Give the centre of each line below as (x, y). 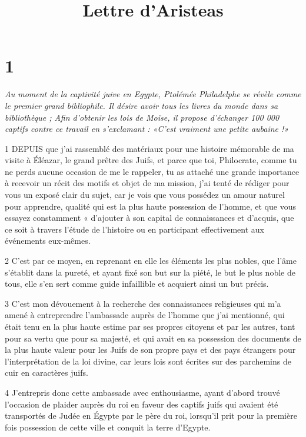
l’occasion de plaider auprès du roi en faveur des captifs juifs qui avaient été (142, 404)
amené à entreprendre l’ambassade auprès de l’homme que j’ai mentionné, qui (145, 315)
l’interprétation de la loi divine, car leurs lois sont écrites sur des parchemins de (148, 361)
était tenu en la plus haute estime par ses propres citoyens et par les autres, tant (150, 326)
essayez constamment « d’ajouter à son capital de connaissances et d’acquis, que (149, 218)
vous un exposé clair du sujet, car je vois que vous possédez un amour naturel (145, 195)
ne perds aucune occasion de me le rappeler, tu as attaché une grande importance (152, 171)
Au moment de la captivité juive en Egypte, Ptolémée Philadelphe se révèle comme (153, 94)
